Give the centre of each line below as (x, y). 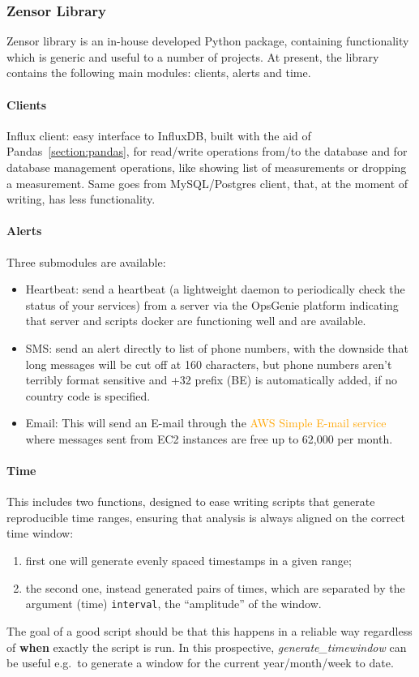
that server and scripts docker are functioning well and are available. (196, 321)
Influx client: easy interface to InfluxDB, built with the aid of (159, 135)
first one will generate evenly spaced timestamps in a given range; (188, 561)
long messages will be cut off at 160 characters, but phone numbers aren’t (209, 364)
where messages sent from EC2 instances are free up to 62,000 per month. (209, 438)
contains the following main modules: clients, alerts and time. (159, 73)
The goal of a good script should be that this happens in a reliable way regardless (209, 630)
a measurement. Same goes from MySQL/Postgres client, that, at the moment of (207, 183)
